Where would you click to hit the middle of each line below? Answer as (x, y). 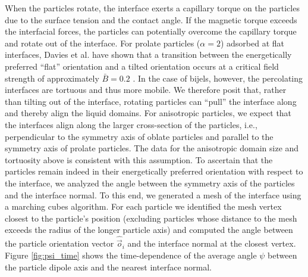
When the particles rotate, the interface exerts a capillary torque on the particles (152, 8)
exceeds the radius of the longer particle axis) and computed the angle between (149, 230)
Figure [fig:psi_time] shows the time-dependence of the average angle (131, 255)
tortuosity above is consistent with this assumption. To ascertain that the (139, 159)
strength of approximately (52, 78)
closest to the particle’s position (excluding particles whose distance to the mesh (151, 218)
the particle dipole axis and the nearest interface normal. (108, 267)
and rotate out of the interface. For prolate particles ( (103, 43)
